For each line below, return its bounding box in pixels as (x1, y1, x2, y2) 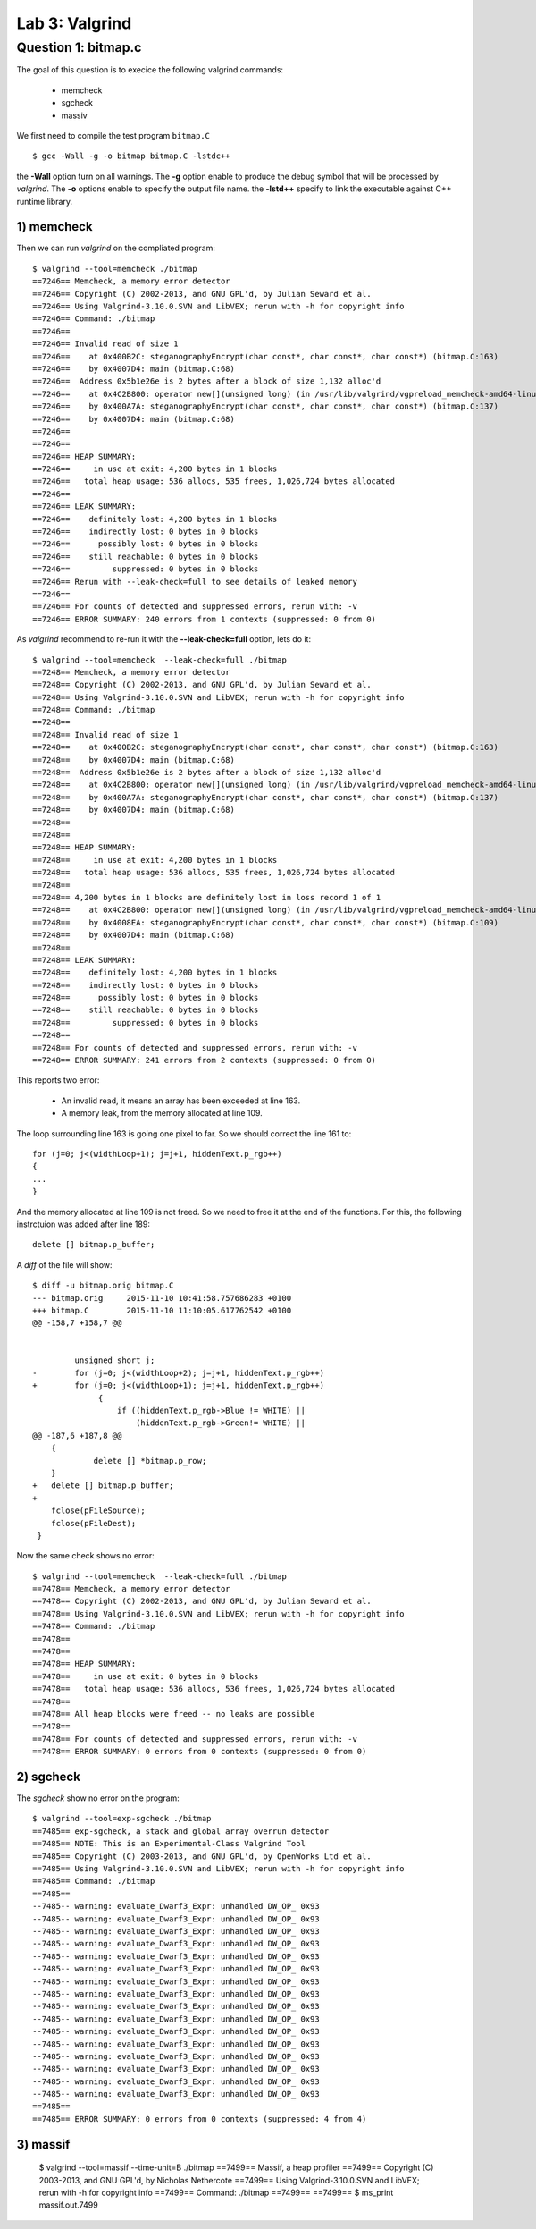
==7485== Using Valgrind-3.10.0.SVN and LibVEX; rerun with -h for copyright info (32, 1864, 405, 1874)
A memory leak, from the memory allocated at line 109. (61, 1108, 263, 1119)
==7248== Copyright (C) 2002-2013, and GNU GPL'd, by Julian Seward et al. (32, 680, 372, 690)
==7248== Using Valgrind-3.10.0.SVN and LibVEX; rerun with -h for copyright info (32, 692, 405, 702)
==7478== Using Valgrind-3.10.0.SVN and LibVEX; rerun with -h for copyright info (32, 1608, 405, 1618)
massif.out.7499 (38, 2199, 98, 2210)
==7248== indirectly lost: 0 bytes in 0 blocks (32, 980, 259, 990)
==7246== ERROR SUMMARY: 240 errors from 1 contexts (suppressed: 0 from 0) (32, 613, 377, 624)
